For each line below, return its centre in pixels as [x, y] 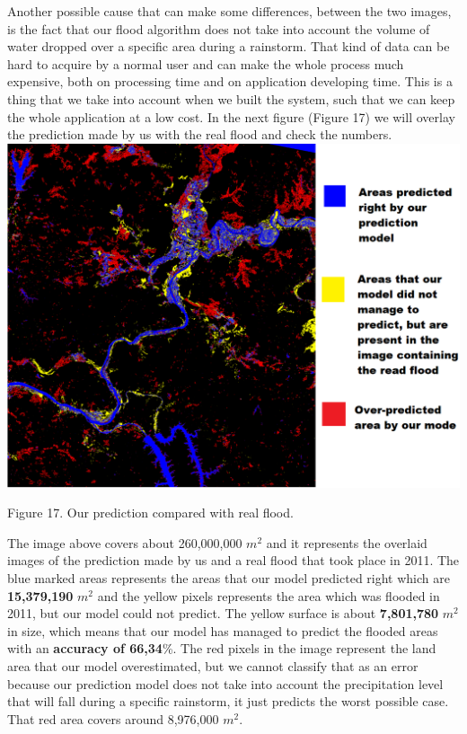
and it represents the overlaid [347, 542]
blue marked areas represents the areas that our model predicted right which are [229, 578]
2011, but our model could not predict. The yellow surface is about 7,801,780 [223, 613]
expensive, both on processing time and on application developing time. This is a [230, 81]
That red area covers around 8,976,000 [113, 718]
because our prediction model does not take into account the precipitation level [225, 683]
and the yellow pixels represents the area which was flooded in [269, 595]
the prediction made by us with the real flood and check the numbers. [200, 134]
